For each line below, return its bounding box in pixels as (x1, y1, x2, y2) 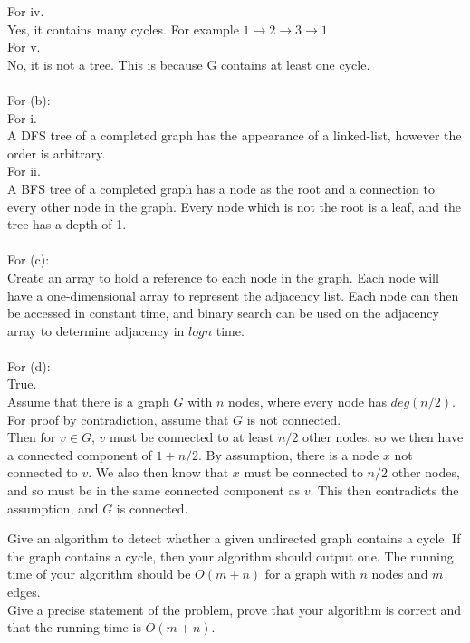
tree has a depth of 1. (7, 215, 127, 234)
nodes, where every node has (228, 392, 387, 411)
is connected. (116, 498, 188, 517)
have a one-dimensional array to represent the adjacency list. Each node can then (7, 285, 459, 304)
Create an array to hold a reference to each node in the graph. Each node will (7, 267, 439, 286)
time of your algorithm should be (7, 564, 191, 583)
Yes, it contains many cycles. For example (7, 19, 239, 38)
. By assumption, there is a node (198, 445, 379, 464)
